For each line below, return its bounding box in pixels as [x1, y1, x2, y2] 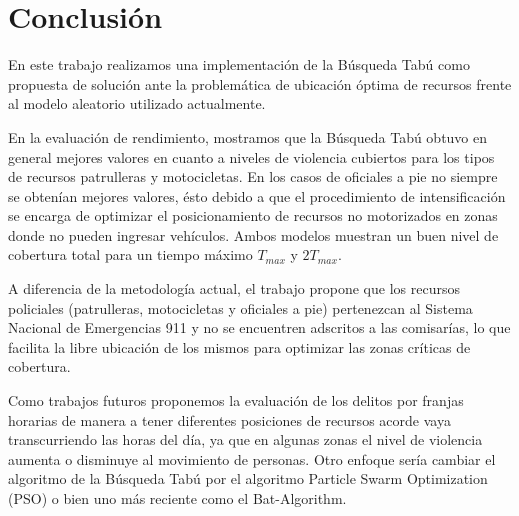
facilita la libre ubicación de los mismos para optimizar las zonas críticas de [8, 336, 471, 357]
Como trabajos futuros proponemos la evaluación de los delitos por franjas [8, 390, 464, 411]
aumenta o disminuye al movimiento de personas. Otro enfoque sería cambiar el [8, 448, 496, 469]
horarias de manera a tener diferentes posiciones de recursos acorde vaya [8, 409, 451, 430]
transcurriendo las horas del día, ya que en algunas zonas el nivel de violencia [8, 429, 483, 450]
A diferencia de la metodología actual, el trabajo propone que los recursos [8, 278, 460, 299]
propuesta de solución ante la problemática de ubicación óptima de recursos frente [8, 73, 512, 94]
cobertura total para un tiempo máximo [8, 244, 253, 265]
